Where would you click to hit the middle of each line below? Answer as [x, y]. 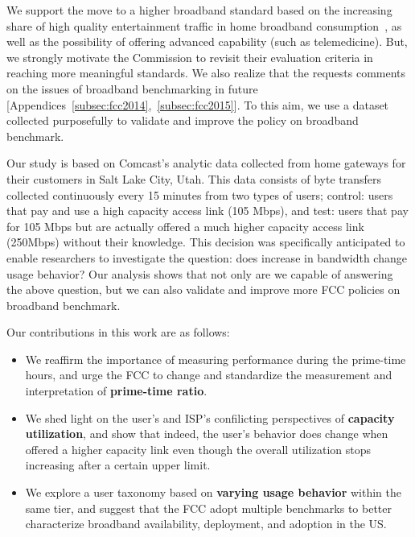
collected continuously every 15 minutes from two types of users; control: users [200, 194]
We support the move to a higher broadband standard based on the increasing [199, 10]
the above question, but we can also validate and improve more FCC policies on [203, 289]
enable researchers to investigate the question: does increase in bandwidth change [207, 257]
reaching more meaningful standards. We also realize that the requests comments [206, 73]
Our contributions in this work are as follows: [118, 332]
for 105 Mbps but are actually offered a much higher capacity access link [185, 226]
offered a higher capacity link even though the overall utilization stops [198, 449]
